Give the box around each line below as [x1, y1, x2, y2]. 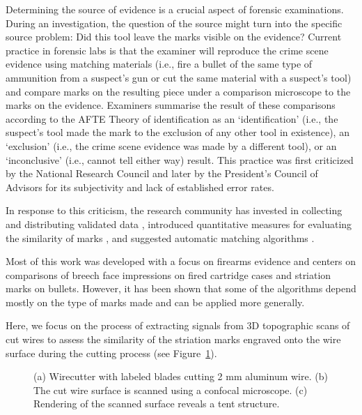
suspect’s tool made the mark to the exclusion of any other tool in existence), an [6, 125, 349, 139]
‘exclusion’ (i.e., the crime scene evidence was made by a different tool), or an [6, 138, 337, 153]
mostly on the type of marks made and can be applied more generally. [6, 294, 305, 309]
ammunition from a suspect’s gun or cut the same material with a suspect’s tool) [6, 70, 352, 84]
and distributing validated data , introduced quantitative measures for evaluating [6, 216, 352, 231]
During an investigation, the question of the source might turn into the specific [6, 15, 343, 30]
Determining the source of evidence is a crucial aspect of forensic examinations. [6, 2, 344, 16]
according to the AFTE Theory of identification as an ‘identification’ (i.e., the [6, 111, 338, 126]
